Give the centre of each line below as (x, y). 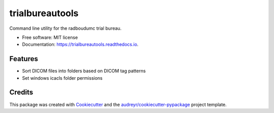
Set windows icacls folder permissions (62, 78)
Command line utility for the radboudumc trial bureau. (65, 28)
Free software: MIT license (50, 37)
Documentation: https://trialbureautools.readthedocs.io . (80, 44)
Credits (21, 93)
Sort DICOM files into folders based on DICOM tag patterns (84, 71)
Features (24, 59)
